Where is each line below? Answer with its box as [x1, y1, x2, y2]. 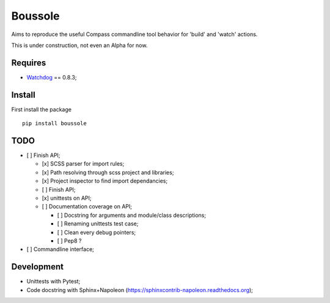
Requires [11, 57, 46, 68]
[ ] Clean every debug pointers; [57, 228, 136, 236]
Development [11, 261, 64, 272]
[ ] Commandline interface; [26, 246, 95, 253]
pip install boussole [22, 120, 87, 127]
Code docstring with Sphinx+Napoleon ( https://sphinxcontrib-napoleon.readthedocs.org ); [26, 286, 254, 293]
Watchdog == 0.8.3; [26, 73, 77, 81]
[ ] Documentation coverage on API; [42, 203, 133, 210]
